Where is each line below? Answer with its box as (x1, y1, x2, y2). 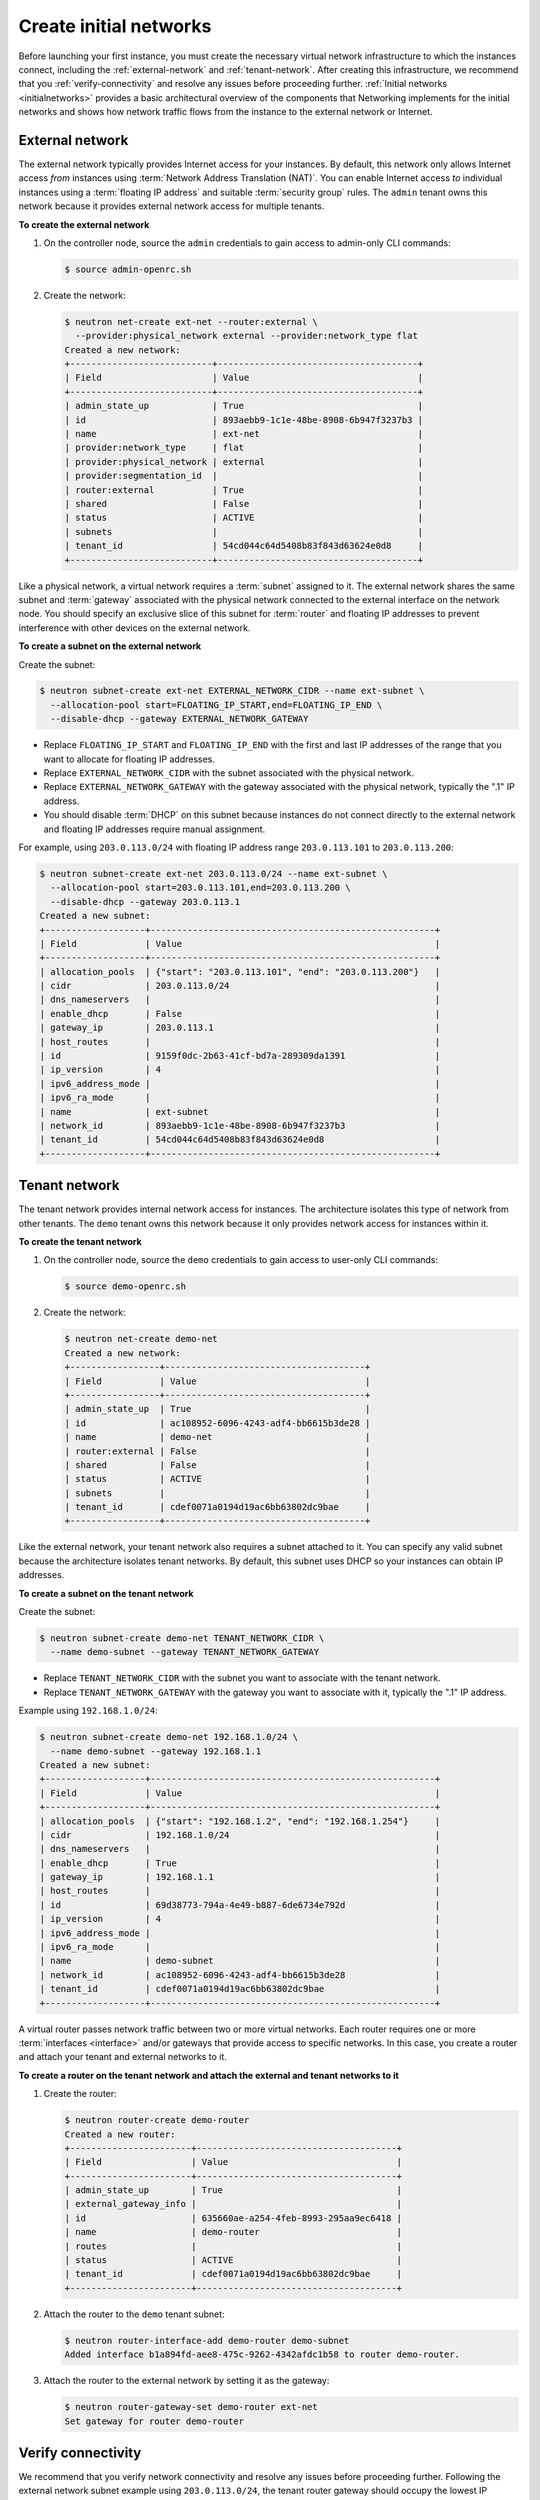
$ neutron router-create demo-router (64, 2115, 250, 2126)
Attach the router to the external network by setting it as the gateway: (43, 2375, 330, 2387)
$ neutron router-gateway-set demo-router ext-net (64, 2401, 319, 2413)
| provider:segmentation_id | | (64, 470, 424, 482)
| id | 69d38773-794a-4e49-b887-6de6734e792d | (39, 1899, 441, 1910)
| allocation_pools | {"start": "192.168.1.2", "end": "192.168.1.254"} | (39, 1815, 441, 1827)
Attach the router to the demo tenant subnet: (43, 2308, 225, 2320)
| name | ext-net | (64, 428, 424, 440)
